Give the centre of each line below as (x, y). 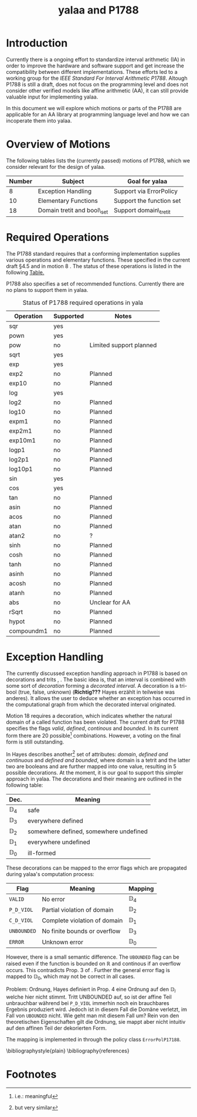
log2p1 (19, 459)
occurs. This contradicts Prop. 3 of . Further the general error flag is (88, 970)
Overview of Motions (58, 145)
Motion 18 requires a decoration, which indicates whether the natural (89, 715)
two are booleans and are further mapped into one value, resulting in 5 (91, 766)
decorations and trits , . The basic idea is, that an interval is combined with (96, 679)
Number (21, 181)
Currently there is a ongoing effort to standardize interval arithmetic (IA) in (96, 59)
